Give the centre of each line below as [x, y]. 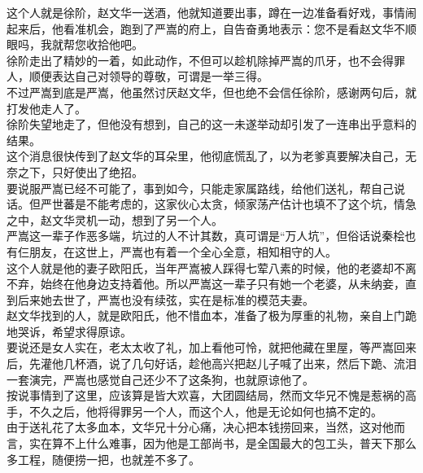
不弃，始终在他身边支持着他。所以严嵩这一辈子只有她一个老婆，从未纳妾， [206, 284]
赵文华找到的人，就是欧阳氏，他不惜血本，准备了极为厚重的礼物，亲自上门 [206, 315]
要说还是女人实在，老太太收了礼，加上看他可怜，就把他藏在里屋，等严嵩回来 [211, 347]
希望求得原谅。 [92, 331]
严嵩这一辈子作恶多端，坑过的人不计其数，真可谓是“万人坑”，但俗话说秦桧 [206, 236]
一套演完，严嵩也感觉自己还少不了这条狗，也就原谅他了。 [160, 379]
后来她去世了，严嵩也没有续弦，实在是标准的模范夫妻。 [166, 299]
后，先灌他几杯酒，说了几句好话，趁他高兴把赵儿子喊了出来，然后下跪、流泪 [211, 364]
